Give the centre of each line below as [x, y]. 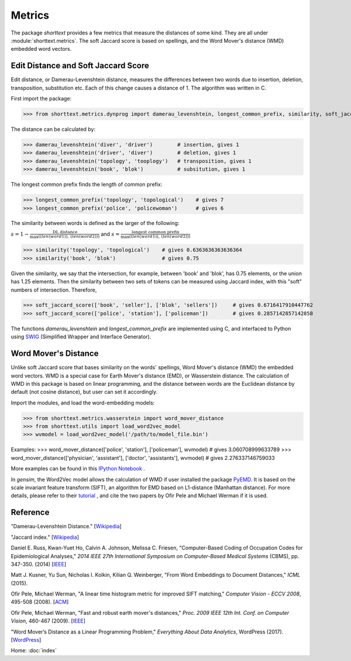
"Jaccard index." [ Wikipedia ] [45, 537]
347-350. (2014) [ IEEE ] [39, 564]
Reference [30, 512]
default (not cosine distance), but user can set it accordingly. [84, 392]
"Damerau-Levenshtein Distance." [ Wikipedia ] [66, 527]
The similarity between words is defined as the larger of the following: [95, 223]
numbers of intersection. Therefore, [54, 290]
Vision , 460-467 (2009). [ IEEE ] [48, 621]
